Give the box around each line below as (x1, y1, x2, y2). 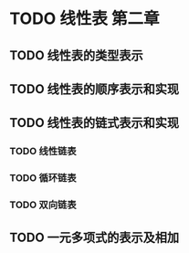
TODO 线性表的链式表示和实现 (9, 115, 180, 131)
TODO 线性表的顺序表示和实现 (9, 81, 180, 97)
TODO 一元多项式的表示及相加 (9, 229, 180, 245)
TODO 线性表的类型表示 (9, 47, 143, 63)
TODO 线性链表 (9, 145, 77, 158)
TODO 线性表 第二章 (9, 8, 160, 29)
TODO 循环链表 (9, 172, 77, 184)
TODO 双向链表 (9, 198, 77, 211)
